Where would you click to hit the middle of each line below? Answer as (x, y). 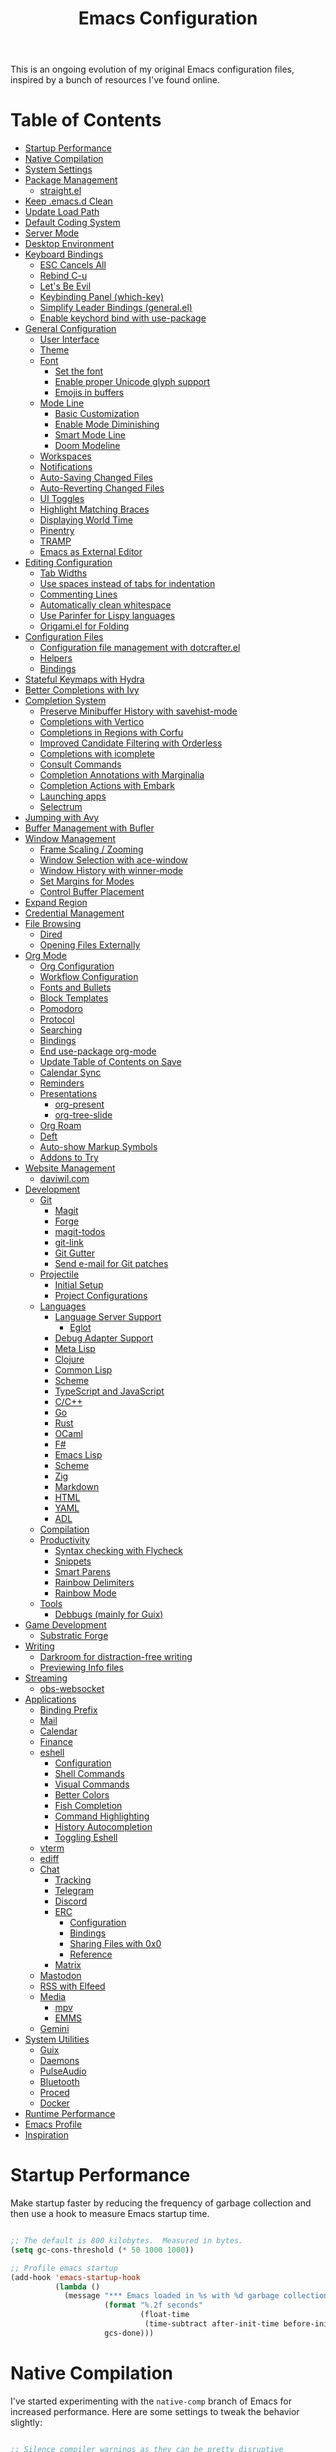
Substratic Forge (74, 1636)
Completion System (65, 701)
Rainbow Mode (85, 1593)
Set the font (79, 371)
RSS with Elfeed (72, 1986)
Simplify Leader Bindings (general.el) (116, 308)
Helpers (56, 658)
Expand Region (56, 903)
